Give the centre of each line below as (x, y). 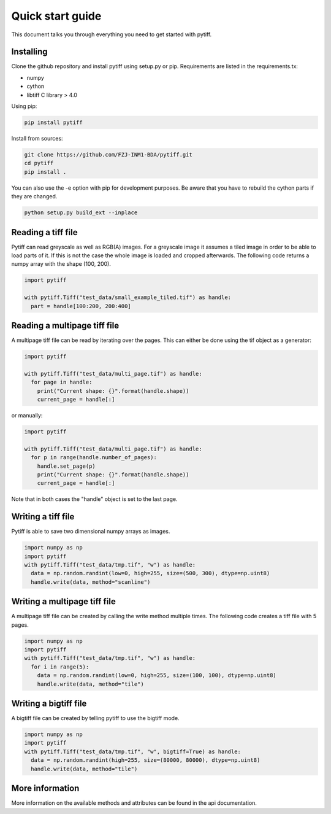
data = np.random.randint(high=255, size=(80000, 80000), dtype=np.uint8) (146, 760)
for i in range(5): (60, 667)
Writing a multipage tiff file (63, 602)
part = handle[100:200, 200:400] (81, 306)
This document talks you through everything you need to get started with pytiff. (112, 34)
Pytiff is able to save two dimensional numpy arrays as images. (91, 532)
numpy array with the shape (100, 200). (61, 264)
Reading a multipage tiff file (65, 325)
